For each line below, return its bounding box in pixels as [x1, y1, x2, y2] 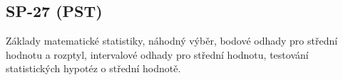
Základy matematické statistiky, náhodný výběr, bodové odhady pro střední [6, 33, 338, 48]
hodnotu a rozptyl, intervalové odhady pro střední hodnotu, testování [6, 47, 309, 62]
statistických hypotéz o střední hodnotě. [6, 61, 181, 76]
